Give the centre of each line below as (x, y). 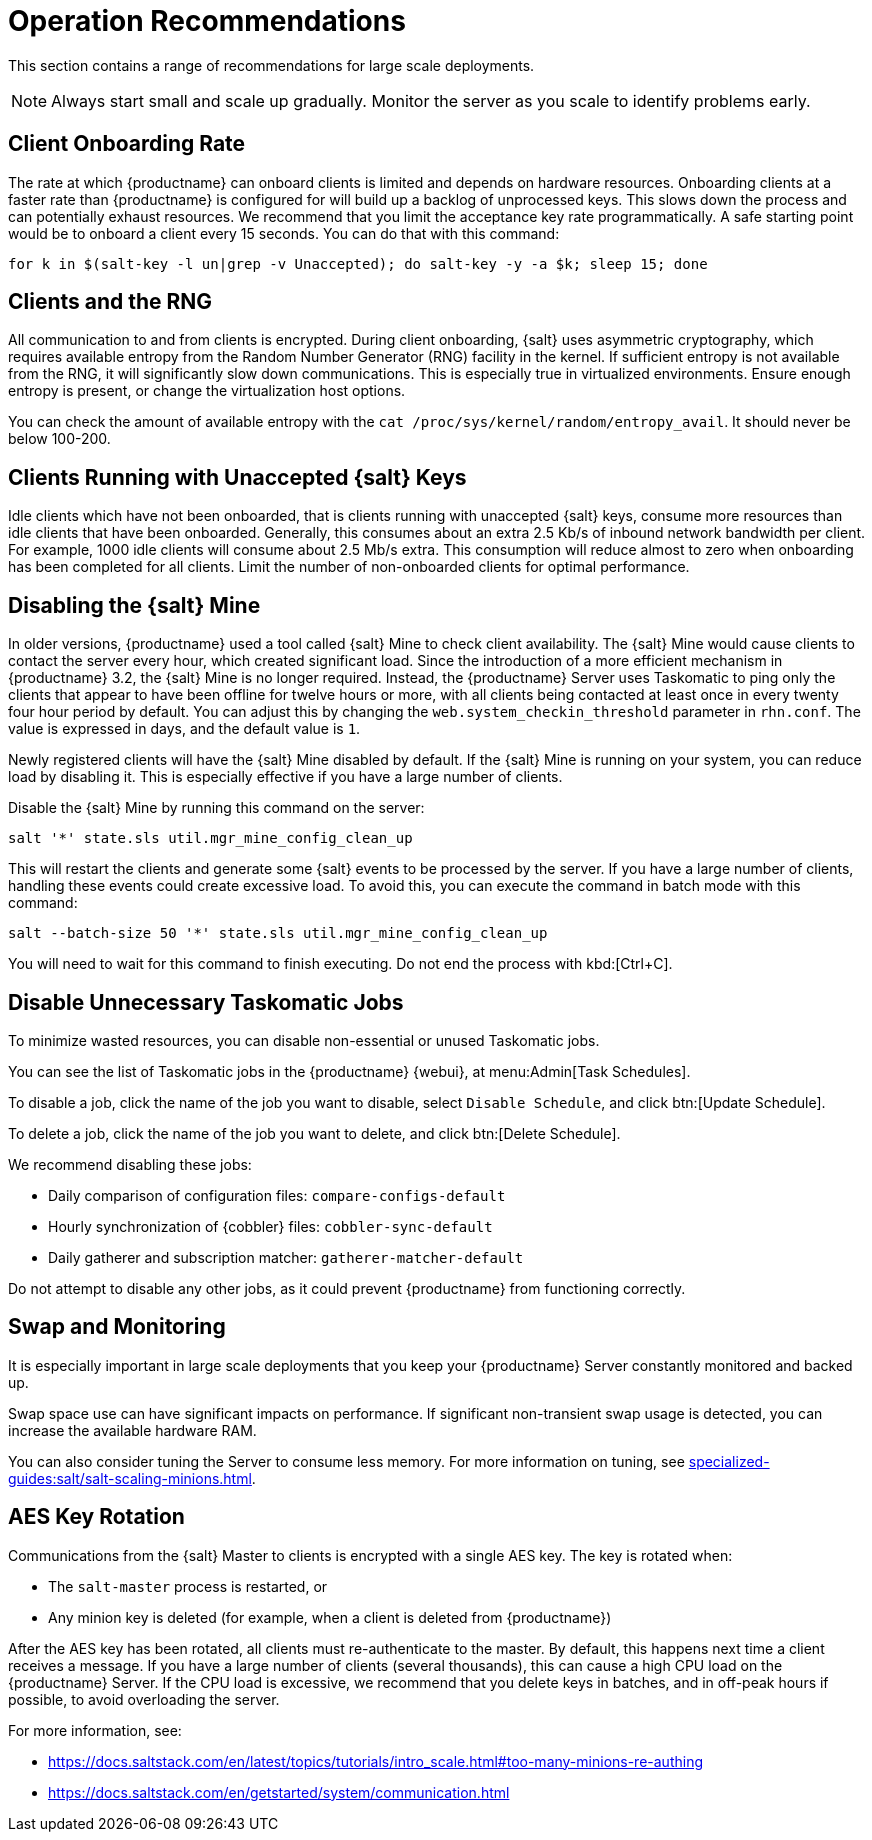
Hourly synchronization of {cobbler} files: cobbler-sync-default (270, 1226)
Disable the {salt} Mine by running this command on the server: (216, 808)
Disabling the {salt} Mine (134, 605)
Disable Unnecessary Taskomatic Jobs (206, 1002)
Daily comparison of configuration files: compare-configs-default (277, 1195)
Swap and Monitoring (117, 1327)
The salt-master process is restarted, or (188, 1586)
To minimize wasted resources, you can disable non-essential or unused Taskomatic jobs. (304, 1040)
